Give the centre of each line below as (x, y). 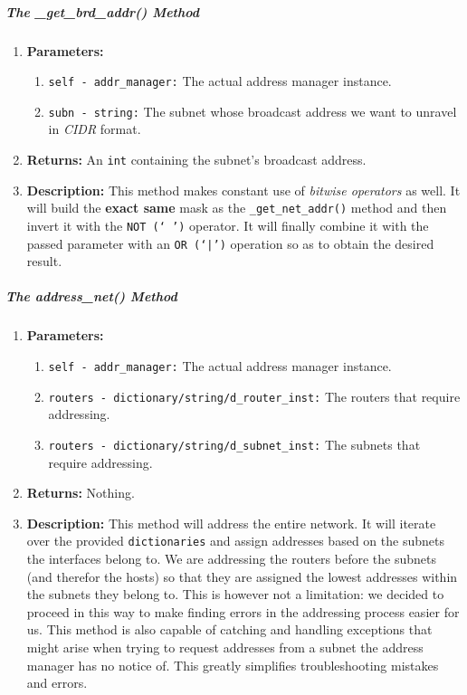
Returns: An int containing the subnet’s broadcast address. (196, 160)
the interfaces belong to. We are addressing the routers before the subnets (231, 559)
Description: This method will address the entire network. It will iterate (231, 523)
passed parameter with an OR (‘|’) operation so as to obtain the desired (230, 243)
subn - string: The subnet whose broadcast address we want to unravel (253, 111)
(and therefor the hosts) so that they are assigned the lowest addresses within (242, 576)
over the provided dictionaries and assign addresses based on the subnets (235, 541)
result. (44, 261)
